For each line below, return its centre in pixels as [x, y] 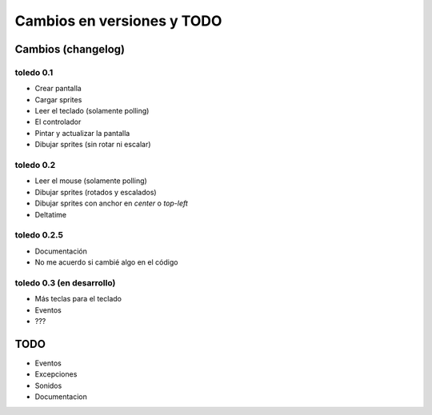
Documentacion [61, 397]
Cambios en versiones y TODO [118, 21]
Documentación [61, 251]
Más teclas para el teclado [78, 299]
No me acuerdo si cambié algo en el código [106, 262]
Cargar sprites [58, 99]
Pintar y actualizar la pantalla [82, 133]
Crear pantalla [58, 89]
